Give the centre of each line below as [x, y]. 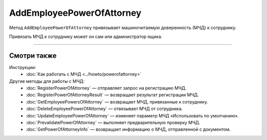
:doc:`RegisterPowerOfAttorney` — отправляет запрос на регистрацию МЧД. [106, 88]
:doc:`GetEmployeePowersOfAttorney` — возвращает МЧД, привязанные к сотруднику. [117, 102]
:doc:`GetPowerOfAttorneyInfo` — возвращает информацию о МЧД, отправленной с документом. [128, 129]
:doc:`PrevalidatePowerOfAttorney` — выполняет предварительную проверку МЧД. [113, 122]
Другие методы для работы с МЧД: [47, 81]
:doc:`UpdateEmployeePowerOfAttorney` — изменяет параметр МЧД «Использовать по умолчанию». [133, 115]
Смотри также [33, 55]
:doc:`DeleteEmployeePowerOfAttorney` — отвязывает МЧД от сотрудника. [104, 109]
